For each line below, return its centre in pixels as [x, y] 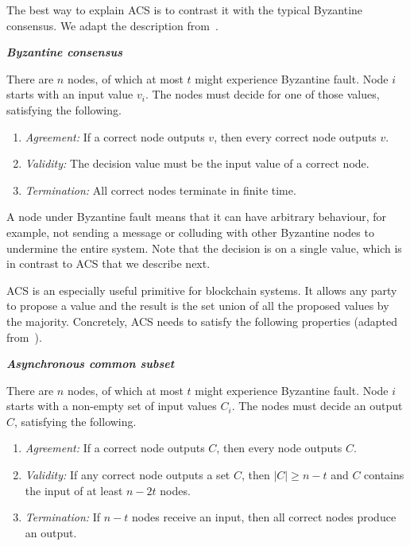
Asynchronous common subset [91, 364]
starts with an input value [70, 94]
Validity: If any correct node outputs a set [128, 475]
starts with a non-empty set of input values [112, 406]
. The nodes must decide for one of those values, [262, 94]
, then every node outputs [279, 448]
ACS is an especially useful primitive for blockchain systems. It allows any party [202, 290]
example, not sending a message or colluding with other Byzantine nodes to [190, 232]
